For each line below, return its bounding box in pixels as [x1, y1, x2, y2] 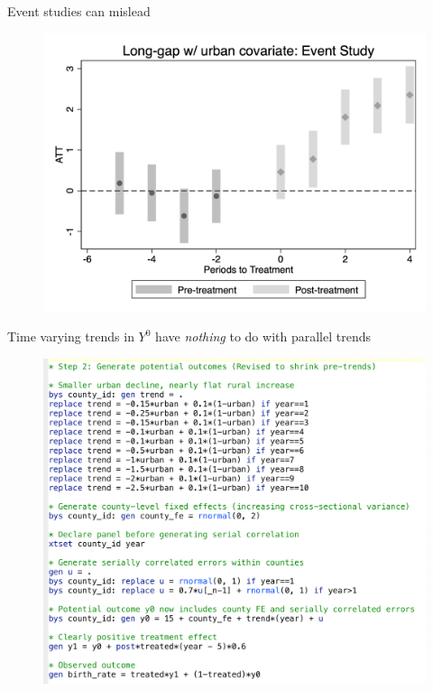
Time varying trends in [7, 327, 134, 346]
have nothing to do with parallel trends [155, 327, 371, 346]
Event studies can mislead [7, 2, 151, 20]
